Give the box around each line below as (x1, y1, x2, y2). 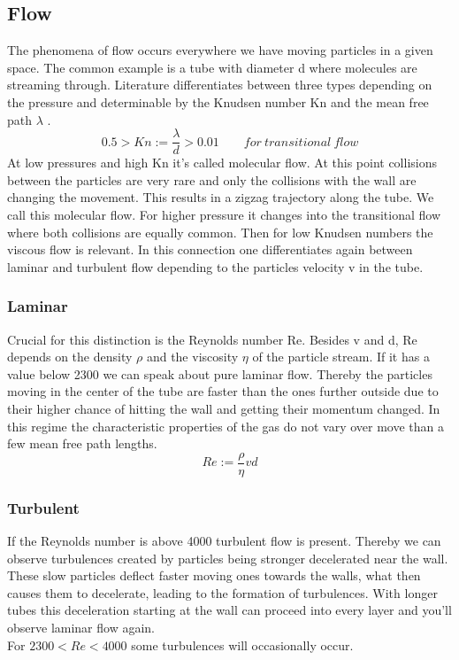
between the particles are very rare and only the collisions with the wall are (7, 170, 417, 189)
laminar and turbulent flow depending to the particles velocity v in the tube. (7, 257, 424, 276)
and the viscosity (146, 347, 239, 366)
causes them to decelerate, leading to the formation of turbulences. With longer (7, 583, 438, 602)
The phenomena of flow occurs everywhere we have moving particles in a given (7, 41, 433, 59)
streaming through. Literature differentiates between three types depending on (7, 75, 432, 94)
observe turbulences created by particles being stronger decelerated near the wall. (7, 548, 448, 567)
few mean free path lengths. (7, 434, 157, 453)
